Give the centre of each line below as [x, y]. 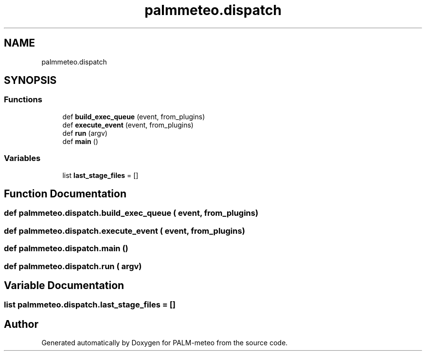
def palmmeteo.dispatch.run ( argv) [73, 266]
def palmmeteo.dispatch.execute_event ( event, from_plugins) [124, 231]
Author [21, 324]
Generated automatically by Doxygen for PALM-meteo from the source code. [165, 343]
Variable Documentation [64, 285]
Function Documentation [65, 194]
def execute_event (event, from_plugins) [128, 125]
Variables [22, 158]
